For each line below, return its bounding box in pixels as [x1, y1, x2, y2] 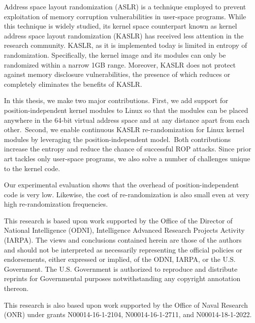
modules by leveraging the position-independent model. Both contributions [4, 134, 231, 144]
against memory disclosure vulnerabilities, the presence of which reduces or [4, 69, 230, 79]
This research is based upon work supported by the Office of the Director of [4, 215, 233, 225]
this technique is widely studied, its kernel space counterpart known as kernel [4, 21, 237, 31]
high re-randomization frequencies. [4, 199, 108, 209]
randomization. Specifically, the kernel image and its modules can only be [4, 49, 226, 60]
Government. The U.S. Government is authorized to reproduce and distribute [4, 263, 238, 274]
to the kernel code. [4, 163, 60, 173]
